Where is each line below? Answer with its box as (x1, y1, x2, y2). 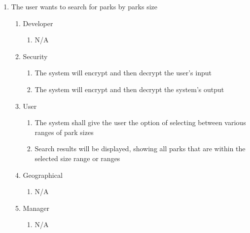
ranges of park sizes (35, 127, 94, 137)
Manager (23, 202, 49, 213)
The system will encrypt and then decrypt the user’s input (35, 67, 212, 78)
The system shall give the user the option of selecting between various (35, 117, 246, 128)
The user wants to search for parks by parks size (11, 1, 157, 11)
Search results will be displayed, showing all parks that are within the (35, 143, 246, 154)
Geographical (23, 169, 63, 180)
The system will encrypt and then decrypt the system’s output (35, 84, 224, 94)
